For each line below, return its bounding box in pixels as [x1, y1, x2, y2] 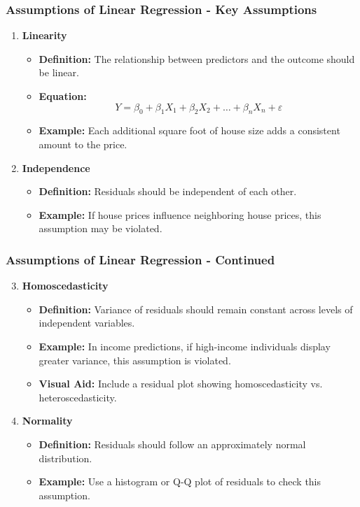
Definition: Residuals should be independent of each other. [39, 184, 297, 199]
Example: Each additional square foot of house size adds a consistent [39, 123, 340, 138]
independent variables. [39, 315, 135, 330]
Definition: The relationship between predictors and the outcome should [39, 51, 355, 66]
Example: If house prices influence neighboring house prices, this [39, 207, 321, 222]
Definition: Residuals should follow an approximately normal [39, 436, 306, 451]
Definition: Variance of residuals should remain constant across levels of [39, 301, 353, 316]
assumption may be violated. [39, 221, 162, 236]
